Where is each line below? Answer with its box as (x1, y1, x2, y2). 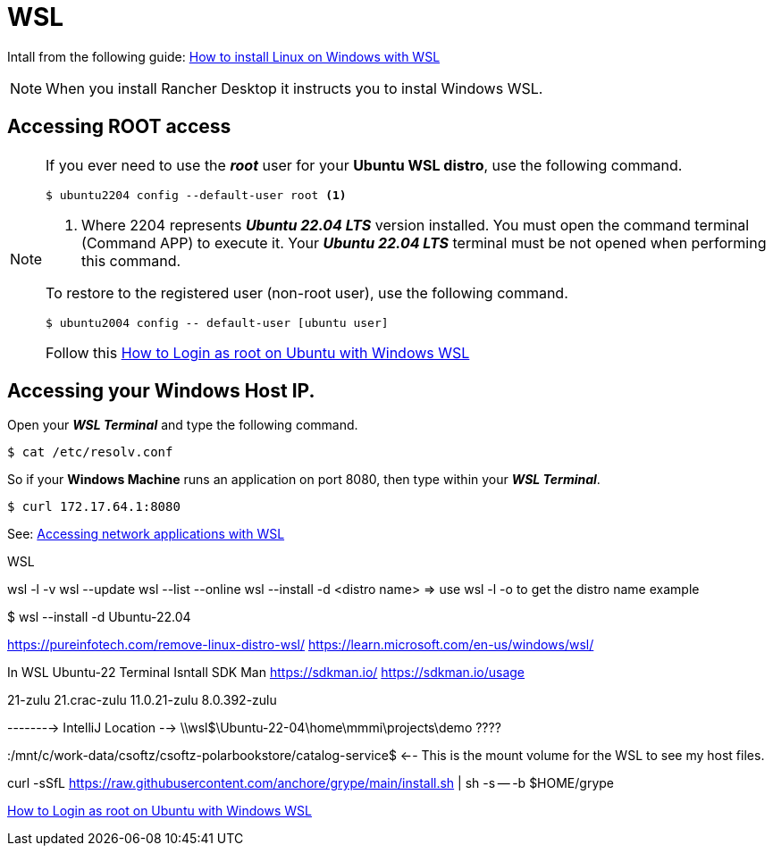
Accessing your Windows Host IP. (7, 380, 315, 403)
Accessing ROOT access (7, 115, 231, 138)
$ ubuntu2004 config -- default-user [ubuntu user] (46, 315, 389, 330)
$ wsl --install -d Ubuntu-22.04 (7, 609, 191, 625)
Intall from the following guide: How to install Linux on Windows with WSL (7, 48, 441, 64)
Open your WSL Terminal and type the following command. (7, 417, 358, 433)
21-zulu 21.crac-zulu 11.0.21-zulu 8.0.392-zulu (7, 692, 277, 708)
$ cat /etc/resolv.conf (7, 445, 173, 460)
